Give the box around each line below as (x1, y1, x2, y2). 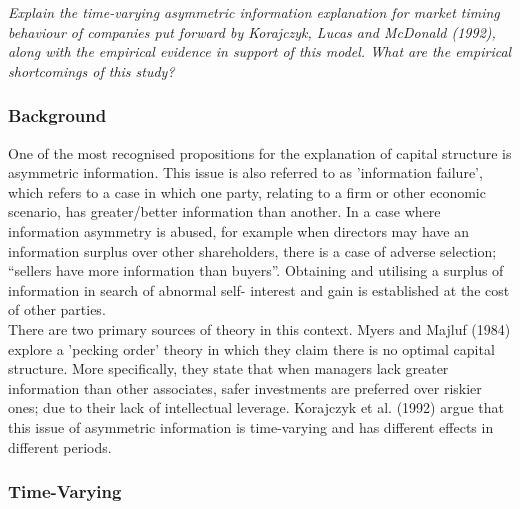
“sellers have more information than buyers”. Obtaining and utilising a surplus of (8, 260, 504, 281)
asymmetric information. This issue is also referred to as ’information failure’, (8, 162, 483, 183)
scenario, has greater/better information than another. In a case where (8, 201, 441, 222)
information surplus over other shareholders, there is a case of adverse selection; (8, 240, 497, 261)
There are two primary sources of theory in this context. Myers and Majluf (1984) (8, 318, 511, 339)
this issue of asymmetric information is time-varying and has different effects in (8, 416, 494, 437)
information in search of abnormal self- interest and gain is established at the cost (8, 279, 510, 300)
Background (8, 103, 107, 128)
